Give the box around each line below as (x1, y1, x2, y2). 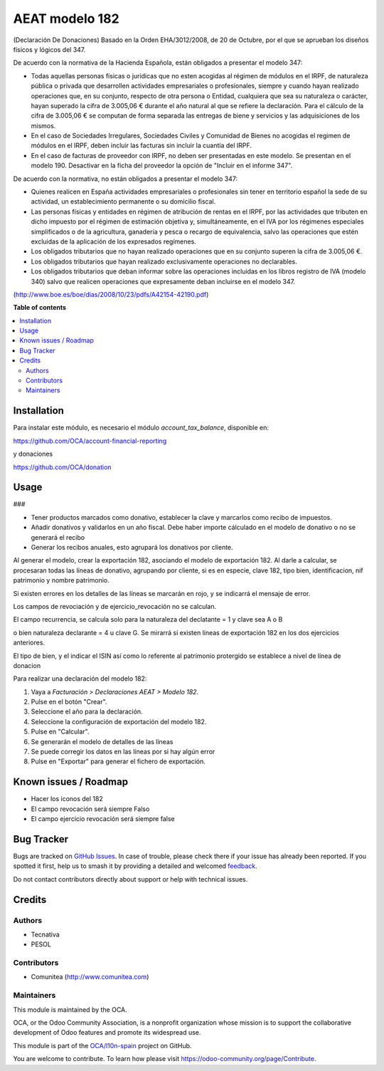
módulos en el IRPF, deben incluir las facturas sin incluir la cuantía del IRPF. (31, 141, 252, 150)
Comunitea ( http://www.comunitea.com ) (31, 973, 149, 981)
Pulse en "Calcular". (31, 727, 90, 736)
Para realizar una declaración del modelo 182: (13, 674, 147, 683)
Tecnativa (31, 930, 60, 939)
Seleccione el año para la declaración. (31, 707, 143, 716)
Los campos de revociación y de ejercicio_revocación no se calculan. (13, 602, 217, 610)
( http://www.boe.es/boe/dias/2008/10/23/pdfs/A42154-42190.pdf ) (13, 290, 209, 298)
